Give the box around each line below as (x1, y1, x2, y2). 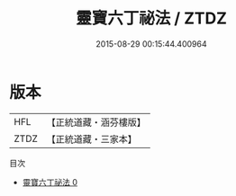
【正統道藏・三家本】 (46, 132, 138, 145)
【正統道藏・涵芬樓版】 (46, 116, 147, 129)
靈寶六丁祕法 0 (22, 176, 78, 187)
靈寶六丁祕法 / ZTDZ (75, 8, 228, 29)
